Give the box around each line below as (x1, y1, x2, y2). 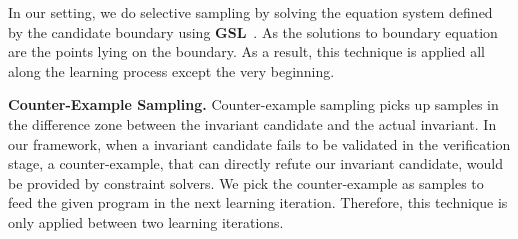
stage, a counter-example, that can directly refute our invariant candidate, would (8, 153, 503, 174)
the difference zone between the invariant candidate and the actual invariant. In (8, 113, 497, 134)
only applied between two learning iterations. (8, 211, 284, 232)
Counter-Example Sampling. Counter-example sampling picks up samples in (8, 94, 499, 115)
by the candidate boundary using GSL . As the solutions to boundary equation (8, 21, 498, 42)
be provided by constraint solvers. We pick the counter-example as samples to (8, 172, 484, 193)
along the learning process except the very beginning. (8, 60, 335, 81)
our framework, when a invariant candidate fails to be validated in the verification (8, 133, 511, 154)
